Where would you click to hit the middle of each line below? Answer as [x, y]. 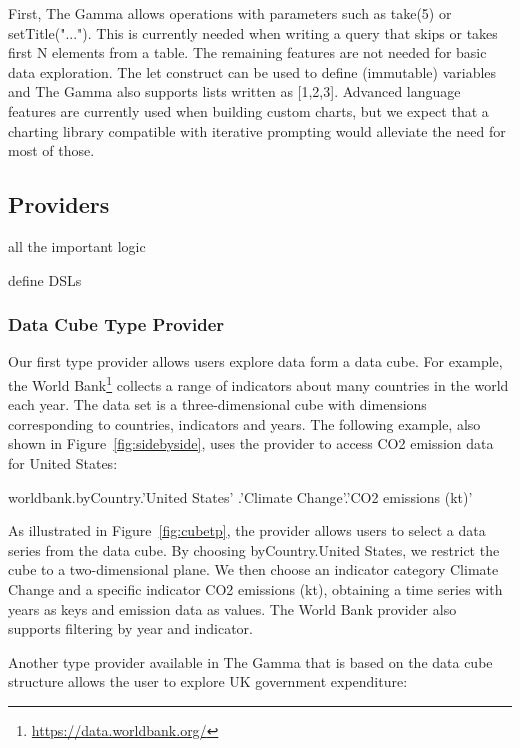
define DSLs [45, 279]
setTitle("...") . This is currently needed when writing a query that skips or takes [253, 32]
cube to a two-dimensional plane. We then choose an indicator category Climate [253, 569]
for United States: [63, 462]
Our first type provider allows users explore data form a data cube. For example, [255, 361]
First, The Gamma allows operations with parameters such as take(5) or [230, 13]
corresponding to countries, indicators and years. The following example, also [244, 423]
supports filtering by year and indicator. [130, 628]
